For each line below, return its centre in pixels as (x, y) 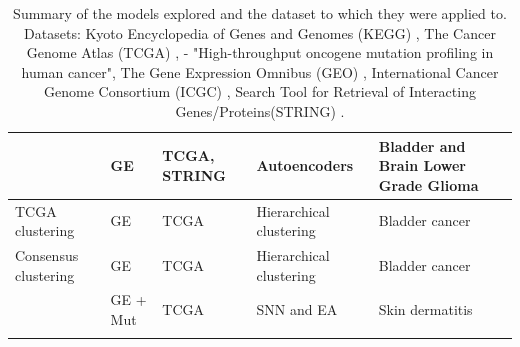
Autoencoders (305, 165)
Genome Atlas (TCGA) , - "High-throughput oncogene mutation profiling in (260, 52)
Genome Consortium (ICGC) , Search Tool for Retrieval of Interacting (260, 91)
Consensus (47, 255)
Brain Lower (422, 165)
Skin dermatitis (425, 309)
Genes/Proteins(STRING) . (260, 110)
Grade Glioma (428, 184)
